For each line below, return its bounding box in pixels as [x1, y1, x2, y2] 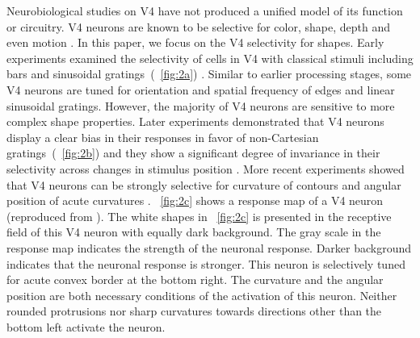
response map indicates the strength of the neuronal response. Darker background [6, 239, 412, 256]
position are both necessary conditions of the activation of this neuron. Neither [6, 286, 397, 303]
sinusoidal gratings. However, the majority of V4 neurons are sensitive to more [6, 97, 395, 114]
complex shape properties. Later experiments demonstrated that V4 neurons [6, 113, 384, 130]
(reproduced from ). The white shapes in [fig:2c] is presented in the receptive [6, 207, 392, 224]
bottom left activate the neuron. [6, 318, 166, 335]
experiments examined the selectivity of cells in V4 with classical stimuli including [6, 49, 414, 66]
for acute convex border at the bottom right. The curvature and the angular [6, 271, 384, 288]
